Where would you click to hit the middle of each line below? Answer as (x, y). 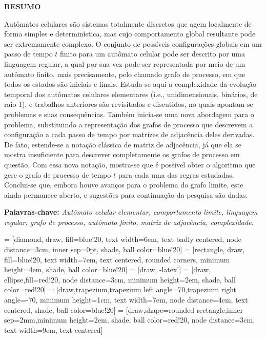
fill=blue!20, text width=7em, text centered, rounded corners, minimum (117, 259)
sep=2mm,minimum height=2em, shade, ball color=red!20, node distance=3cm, (130, 320)
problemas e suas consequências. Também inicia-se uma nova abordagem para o (129, 114)
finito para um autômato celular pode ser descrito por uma (152, 54)
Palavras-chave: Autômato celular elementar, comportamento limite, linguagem (131, 212)
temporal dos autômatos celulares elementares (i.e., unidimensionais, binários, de (131, 94)
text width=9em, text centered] (54, 329)
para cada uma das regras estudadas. (176, 174)
